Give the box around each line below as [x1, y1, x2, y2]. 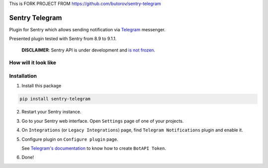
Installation [9, 72, 37, 79]
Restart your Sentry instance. [21, 109, 81, 115]
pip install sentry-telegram [19, 96, 91, 102]
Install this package [21, 83, 62, 89]
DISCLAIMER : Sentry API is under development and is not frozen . [21, 47, 156, 53]
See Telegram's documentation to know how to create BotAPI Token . [21, 145, 166, 151]
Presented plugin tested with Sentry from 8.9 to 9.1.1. [9, 36, 117, 42]
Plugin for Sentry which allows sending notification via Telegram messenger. [9, 26, 166, 32]
